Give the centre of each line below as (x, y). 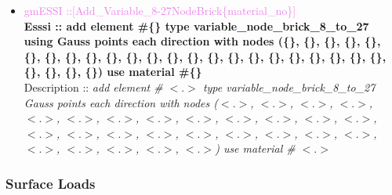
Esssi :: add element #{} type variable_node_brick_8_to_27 (196, 25)
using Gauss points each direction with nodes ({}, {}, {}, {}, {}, (202, 41)
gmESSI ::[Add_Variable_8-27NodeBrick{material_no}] (160, 10)
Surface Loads (51, 183)
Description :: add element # (93, 87)
